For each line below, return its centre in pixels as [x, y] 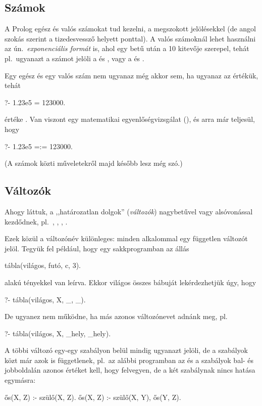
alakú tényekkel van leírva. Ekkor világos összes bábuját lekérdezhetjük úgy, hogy [130, 282]
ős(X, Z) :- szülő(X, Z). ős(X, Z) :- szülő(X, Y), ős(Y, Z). [93, 397]
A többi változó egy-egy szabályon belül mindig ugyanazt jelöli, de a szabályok [126, 350]
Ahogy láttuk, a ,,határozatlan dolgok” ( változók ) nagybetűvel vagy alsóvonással [129, 211]
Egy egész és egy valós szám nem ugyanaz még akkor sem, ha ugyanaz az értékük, [132, 75]
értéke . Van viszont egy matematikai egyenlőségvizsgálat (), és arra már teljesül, [130, 119]
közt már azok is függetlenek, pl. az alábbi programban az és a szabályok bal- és [129, 360]
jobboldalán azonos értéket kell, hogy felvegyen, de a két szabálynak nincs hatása [130, 370]
